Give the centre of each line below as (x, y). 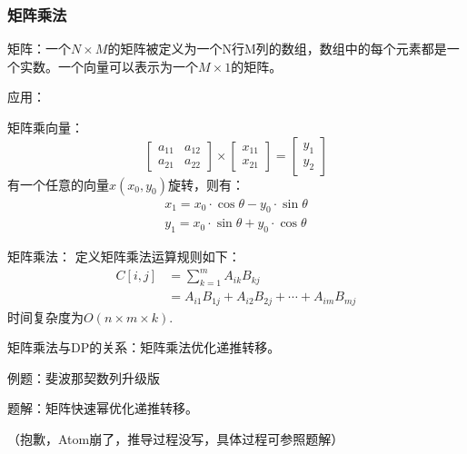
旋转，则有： (206, 184)
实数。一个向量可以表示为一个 (109, 66)
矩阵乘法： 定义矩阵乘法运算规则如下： (124, 257)
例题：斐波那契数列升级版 (84, 377)
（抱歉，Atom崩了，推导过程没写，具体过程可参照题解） (176, 439)
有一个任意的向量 (58, 184)
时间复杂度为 (45, 316)
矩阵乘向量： (45, 127)
